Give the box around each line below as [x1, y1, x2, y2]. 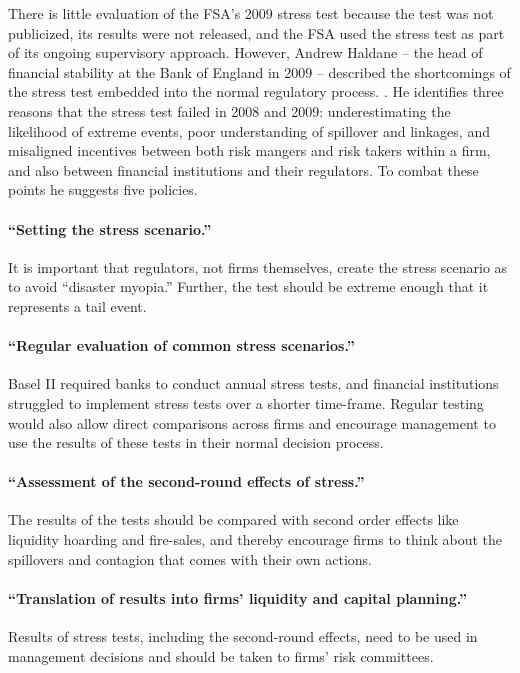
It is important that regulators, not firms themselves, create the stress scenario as [8, 256, 508, 277]
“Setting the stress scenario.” [8, 218, 212, 239]
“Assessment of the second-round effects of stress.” [8, 471, 365, 492]
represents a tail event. [8, 295, 147, 316]
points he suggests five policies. [8, 179, 198, 200]
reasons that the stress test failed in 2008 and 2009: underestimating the [8, 100, 451, 121]
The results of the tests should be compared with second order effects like [8, 509, 459, 530]
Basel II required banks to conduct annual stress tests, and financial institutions [8, 373, 499, 394]
